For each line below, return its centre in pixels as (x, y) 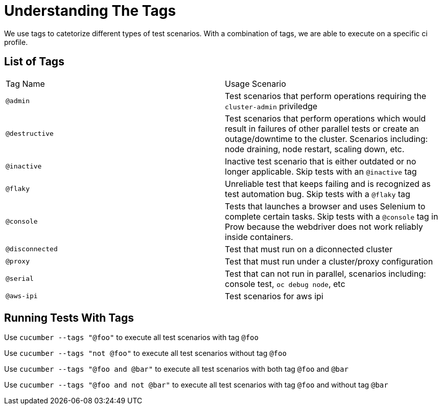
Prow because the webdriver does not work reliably (324, 226)
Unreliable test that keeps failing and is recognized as (328, 184)
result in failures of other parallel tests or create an (322, 128)
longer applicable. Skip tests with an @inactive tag (321, 171)
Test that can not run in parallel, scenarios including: (325, 273)
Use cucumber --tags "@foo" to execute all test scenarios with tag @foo (131, 338)
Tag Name (25, 83)
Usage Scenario (255, 83)
